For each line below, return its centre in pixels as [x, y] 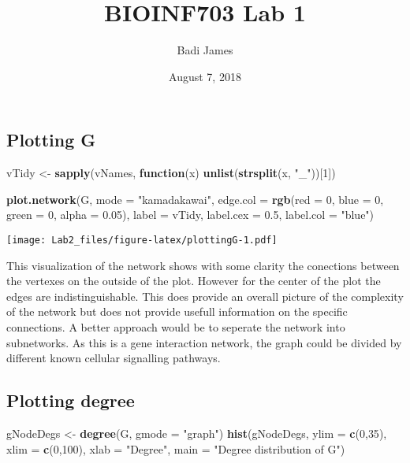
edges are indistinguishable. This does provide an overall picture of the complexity [205, 296]
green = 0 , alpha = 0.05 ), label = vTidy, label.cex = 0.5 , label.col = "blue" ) [190, 215]
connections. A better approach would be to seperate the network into [176, 326]
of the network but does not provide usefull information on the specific [177, 311]
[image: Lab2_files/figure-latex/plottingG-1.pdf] [142, 240]
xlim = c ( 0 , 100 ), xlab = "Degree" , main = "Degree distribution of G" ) [176, 448]
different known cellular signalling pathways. [114, 358]
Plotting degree [71, 400]
